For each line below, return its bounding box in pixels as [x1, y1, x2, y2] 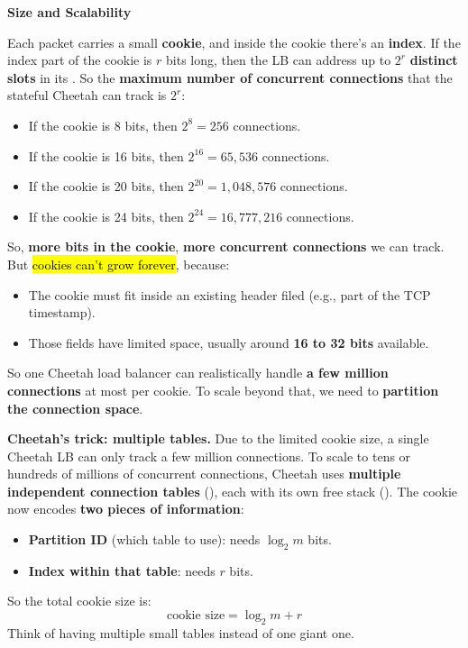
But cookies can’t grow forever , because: [7, 254, 230, 273]
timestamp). [28, 303, 96, 322]
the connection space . [7, 398, 143, 417]
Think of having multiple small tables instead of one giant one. [7, 623, 354, 642]
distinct [409, 50, 458, 69]
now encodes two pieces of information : [7, 499, 244, 518]
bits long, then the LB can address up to [166, 50, 391, 69]
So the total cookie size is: [7, 591, 151, 610]
